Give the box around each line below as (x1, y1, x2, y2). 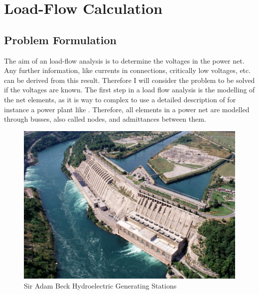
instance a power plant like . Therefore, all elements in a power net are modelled (4, 104, 250, 114)
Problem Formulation (4, 32, 117, 47)
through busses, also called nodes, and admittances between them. (4, 114, 206, 124)
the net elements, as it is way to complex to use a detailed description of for (4, 94, 236, 104)
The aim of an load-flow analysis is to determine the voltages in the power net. (4, 55, 245, 66)
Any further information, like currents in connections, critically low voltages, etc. (4, 65, 251, 75)
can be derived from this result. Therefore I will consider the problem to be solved (4, 74, 255, 85)
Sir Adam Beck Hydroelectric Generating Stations (24, 281, 177, 291)
